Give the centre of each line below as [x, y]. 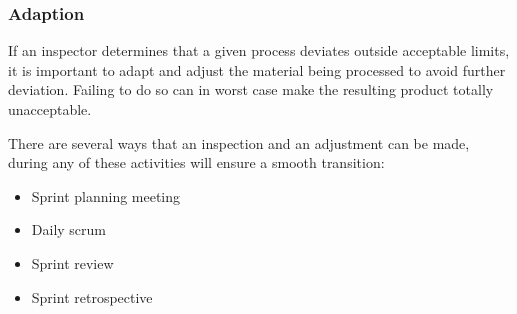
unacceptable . [50, 109]
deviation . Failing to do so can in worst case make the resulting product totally [251, 89]
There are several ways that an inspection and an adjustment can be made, [239, 142]
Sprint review [72, 262]
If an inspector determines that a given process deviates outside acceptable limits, [259, 50]
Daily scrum [68, 229]
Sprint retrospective [92, 296]
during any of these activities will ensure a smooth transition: [196, 162]
